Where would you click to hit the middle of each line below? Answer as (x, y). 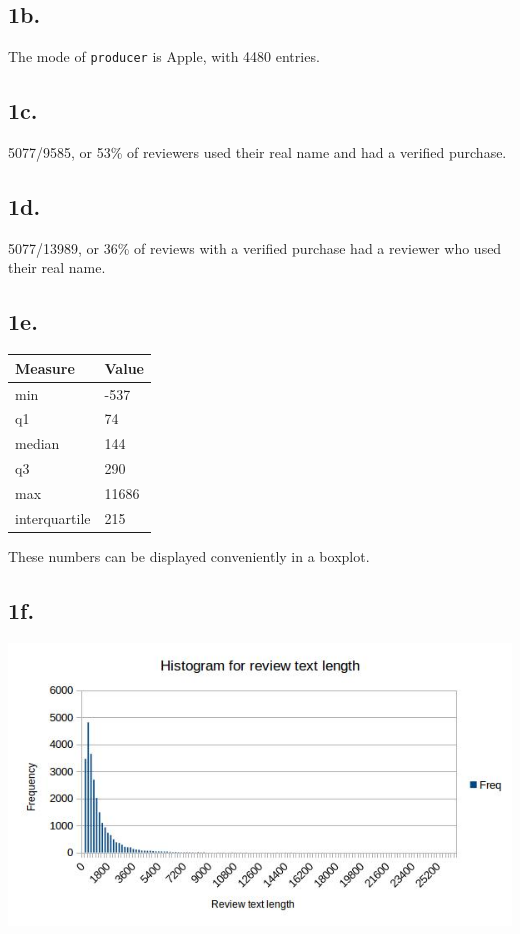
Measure (45, 367)
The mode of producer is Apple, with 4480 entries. (164, 56)
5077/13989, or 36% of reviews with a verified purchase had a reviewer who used (255, 247)
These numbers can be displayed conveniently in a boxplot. (189, 555)
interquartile (53, 517)
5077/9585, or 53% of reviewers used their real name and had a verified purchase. (257, 152)
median (37, 443)
